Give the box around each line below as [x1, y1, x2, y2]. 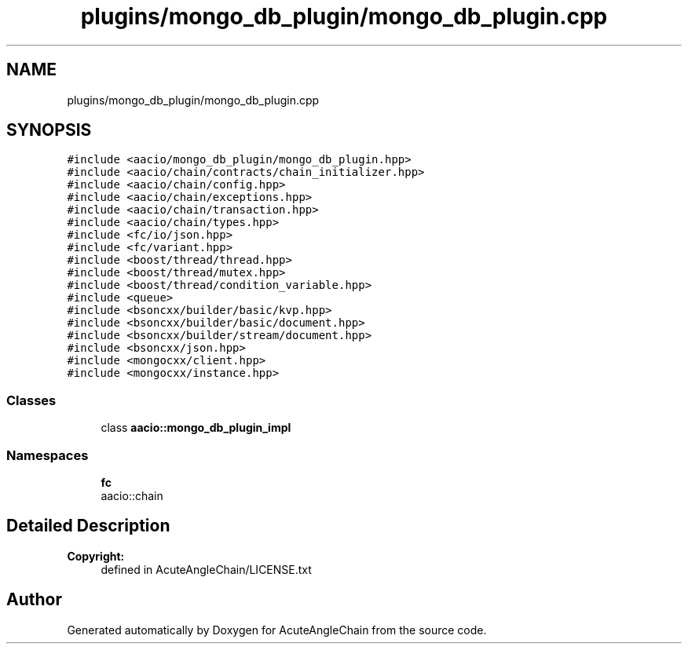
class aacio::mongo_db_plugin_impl [101, 421, 291, 435]
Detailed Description [6, 516, 170, 536]
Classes [6, 392, 57, 408]
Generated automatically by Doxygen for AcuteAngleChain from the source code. [67, 623, 487, 637]
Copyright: [67, 549, 125, 563]
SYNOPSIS [6, 120, 92, 141]
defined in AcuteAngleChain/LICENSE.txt [101, 562, 312, 576]
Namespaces [6, 447, 89, 463]
